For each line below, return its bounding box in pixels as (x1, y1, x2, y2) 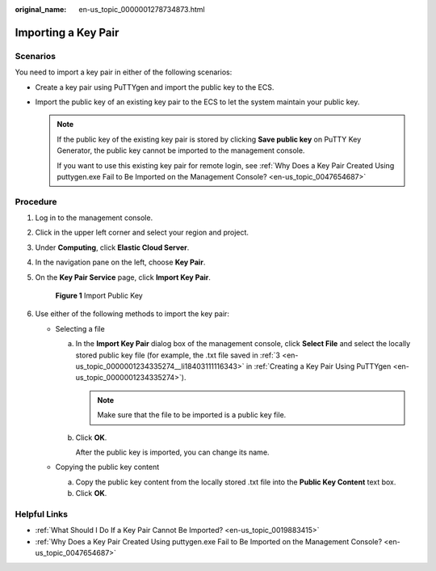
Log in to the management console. (35, 213, 153, 222)
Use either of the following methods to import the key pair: (35, 309, 230, 319)
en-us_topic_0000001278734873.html (78, 5, 205, 14)
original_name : (15, 5, 67, 14)
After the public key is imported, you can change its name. (75, 447, 270, 457)
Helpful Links (15, 508, 69, 519)
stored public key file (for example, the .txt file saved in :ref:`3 (75, 350, 280, 360)
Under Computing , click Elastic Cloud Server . (35, 243, 190, 252)
